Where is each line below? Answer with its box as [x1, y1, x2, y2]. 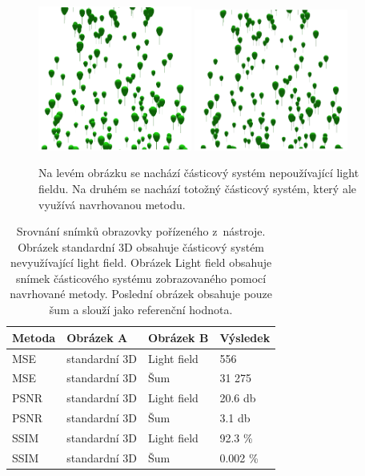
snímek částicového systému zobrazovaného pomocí [16, 269, 267, 286]
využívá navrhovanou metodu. [38, 196, 186, 212]
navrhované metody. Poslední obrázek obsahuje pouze [10, 285, 273, 302]
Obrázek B [148, 329, 209, 345]
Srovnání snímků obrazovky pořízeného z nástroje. [16, 223, 266, 240]
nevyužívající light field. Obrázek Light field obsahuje [10, 254, 272, 271]
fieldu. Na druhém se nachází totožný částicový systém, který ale [38, 180, 357, 196]
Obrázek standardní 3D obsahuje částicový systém [18, 238, 265, 255]
